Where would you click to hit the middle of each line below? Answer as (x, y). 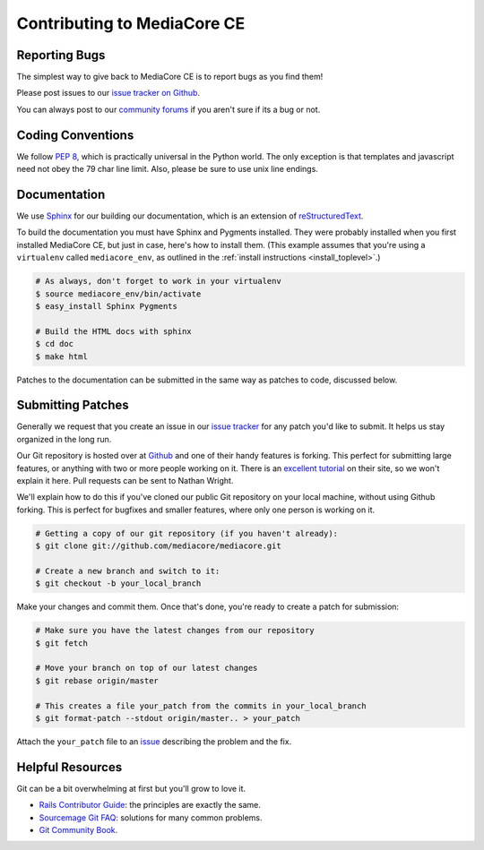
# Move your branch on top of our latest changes (147, 668)
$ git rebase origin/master (97, 680)
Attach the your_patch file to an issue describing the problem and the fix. (154, 742)
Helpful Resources (69, 767)
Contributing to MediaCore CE (131, 23)
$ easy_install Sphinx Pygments (107, 306)
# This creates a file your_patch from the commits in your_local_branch (201, 706)
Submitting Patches (73, 405)
